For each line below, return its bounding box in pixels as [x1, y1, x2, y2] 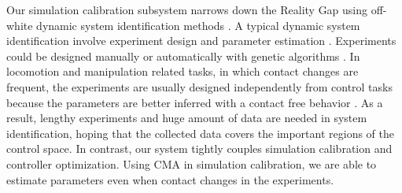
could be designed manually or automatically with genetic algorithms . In [6, 47, 360, 64]
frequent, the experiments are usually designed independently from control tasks [6, 78, 393, 95]
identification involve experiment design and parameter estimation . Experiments [6, 32, 396, 49]
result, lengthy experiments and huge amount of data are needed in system [6, 109, 367, 126]
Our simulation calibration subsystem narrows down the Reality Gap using [6, 2, 368, 17]
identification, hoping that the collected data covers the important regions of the [6, 124, 395, 141]
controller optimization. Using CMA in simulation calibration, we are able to [6, 155, 377, 172]
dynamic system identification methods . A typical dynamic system [36, 17, 360, 33]
